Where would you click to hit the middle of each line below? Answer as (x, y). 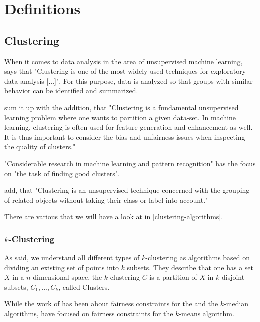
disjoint (233, 277)
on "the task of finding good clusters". (62, 173)
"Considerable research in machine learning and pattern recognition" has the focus (130, 163)
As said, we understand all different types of (72, 258)
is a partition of (173, 277)
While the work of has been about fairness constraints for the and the (111, 304)
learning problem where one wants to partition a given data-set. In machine (120, 117)
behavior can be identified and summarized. (71, 91)
